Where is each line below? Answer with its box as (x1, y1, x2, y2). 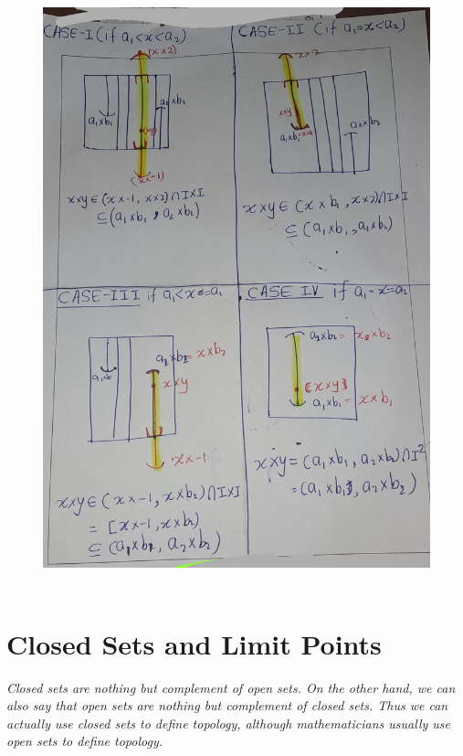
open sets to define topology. (6, 731, 163, 751)
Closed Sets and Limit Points (6, 624, 382, 662)
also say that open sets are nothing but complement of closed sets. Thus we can (6, 696, 448, 715)
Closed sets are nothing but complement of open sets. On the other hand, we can (6, 677, 456, 697)
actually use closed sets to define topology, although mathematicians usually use (6, 713, 450, 732)
